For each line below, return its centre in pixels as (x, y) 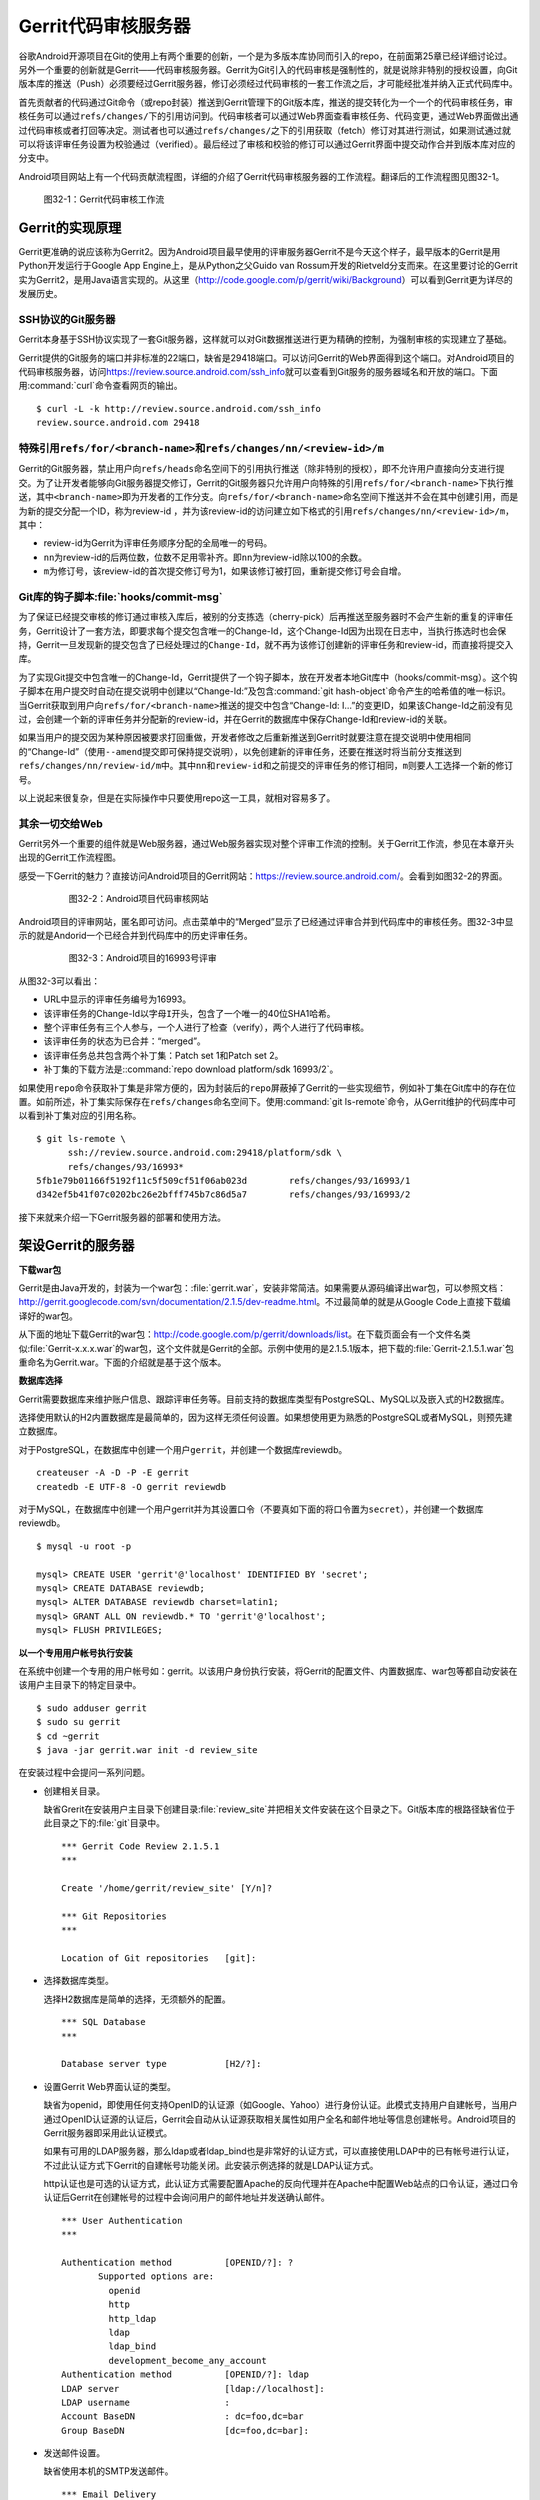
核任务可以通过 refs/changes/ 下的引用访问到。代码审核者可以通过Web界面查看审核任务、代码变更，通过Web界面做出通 (268, 116)
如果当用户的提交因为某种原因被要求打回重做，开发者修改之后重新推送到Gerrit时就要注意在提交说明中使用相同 (245, 737)
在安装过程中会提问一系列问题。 (84, 1772)
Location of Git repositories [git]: (159, 1958)
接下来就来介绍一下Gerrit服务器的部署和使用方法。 (122, 1217)
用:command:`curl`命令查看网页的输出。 (100, 386)
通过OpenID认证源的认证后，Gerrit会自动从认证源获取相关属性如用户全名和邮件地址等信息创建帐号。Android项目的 (279, 2119)
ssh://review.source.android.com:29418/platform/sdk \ (204, 1153)
